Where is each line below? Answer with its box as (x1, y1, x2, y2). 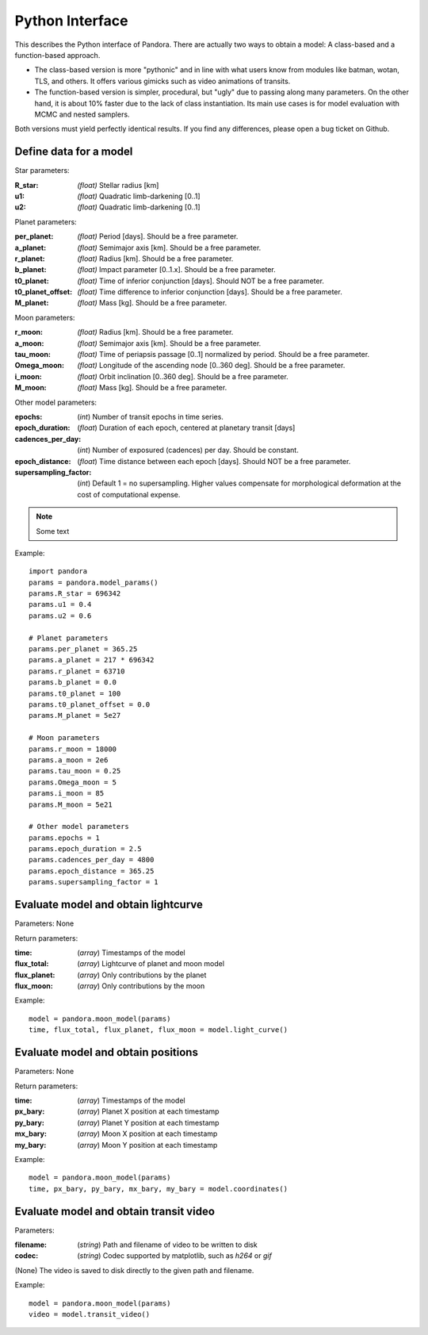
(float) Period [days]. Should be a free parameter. (77, 232, 239, 241)
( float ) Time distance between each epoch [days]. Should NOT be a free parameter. (77, 456, 351, 466)
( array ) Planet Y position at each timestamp (77, 1118, 220, 1127)
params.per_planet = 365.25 (29, 645, 138, 654)
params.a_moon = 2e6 (29, 755, 109, 765)
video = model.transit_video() (29, 1310, 151, 1318)
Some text (36, 526, 70, 535)
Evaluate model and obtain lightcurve (14, 898, 204, 911)
